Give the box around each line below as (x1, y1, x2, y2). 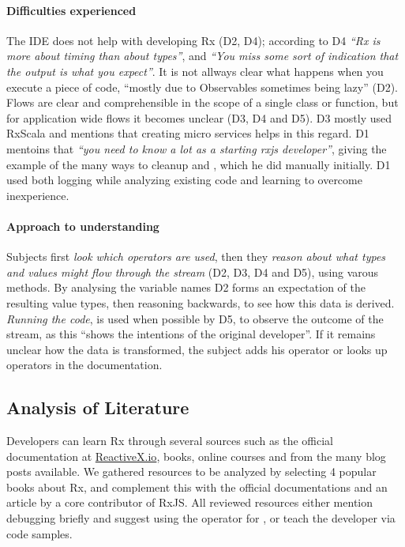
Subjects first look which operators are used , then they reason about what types (6, 248, 386, 265)
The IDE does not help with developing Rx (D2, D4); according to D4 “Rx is (6, 32, 381, 48)
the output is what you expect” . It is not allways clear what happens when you (6, 62, 384, 79)
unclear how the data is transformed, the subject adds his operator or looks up (6, 341, 388, 357)
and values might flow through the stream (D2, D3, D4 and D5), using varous (6, 263, 379, 280)
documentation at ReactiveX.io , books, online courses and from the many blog (6, 447, 386, 464)
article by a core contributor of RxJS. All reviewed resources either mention (6, 494, 373, 511)
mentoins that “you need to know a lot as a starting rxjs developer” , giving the (6, 140, 387, 157)
